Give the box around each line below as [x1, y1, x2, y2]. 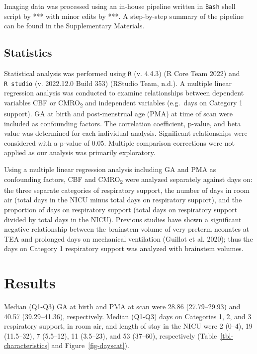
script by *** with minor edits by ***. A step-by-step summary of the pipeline [4, 10, 244, 21]
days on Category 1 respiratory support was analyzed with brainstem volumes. [4, 243, 244, 254]
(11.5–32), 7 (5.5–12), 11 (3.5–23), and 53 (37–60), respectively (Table [4, 330, 217, 341]
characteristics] [4, 340, 49, 351]
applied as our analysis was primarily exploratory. [4, 147, 156, 158]
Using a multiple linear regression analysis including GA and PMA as [4, 164, 216, 175]
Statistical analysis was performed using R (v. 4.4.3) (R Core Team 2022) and [4, 68, 240, 79]
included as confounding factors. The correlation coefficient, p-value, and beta [4, 118, 241, 128]
